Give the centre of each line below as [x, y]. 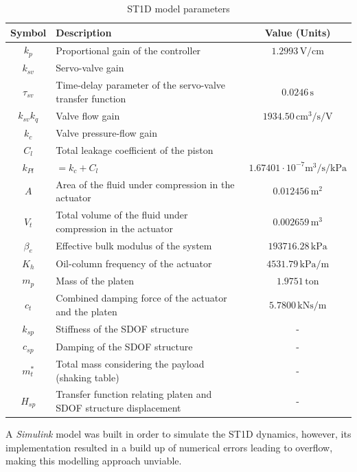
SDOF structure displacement [118, 407]
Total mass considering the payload [130, 363]
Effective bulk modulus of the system [134, 246]
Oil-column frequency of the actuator [134, 263]
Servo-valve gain [90, 68]
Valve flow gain [88, 115]
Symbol [28, 32]
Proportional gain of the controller [128, 50]
